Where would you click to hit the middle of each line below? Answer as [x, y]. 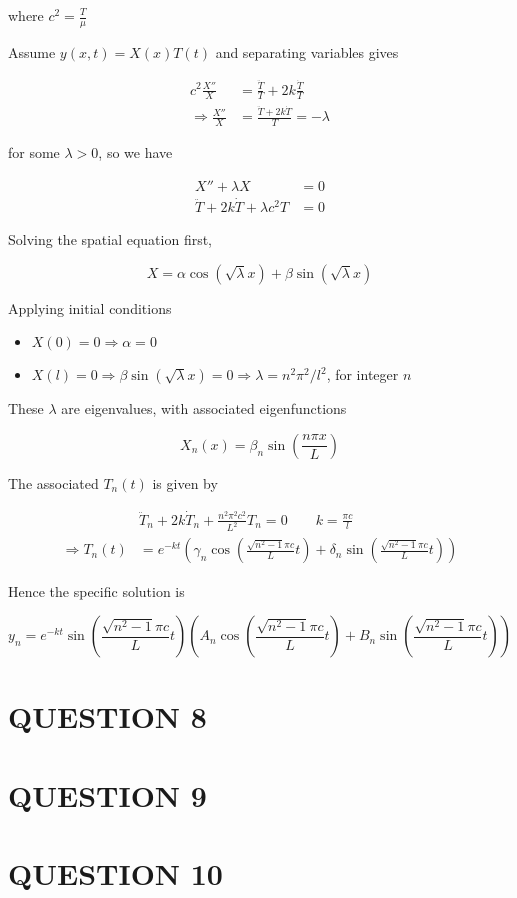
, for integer [362, 374]
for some [34, 152]
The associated [53, 482]
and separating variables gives [307, 51]
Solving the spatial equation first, [110, 238]
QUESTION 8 [107, 716]
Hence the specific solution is [96, 590]
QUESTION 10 [115, 873]
